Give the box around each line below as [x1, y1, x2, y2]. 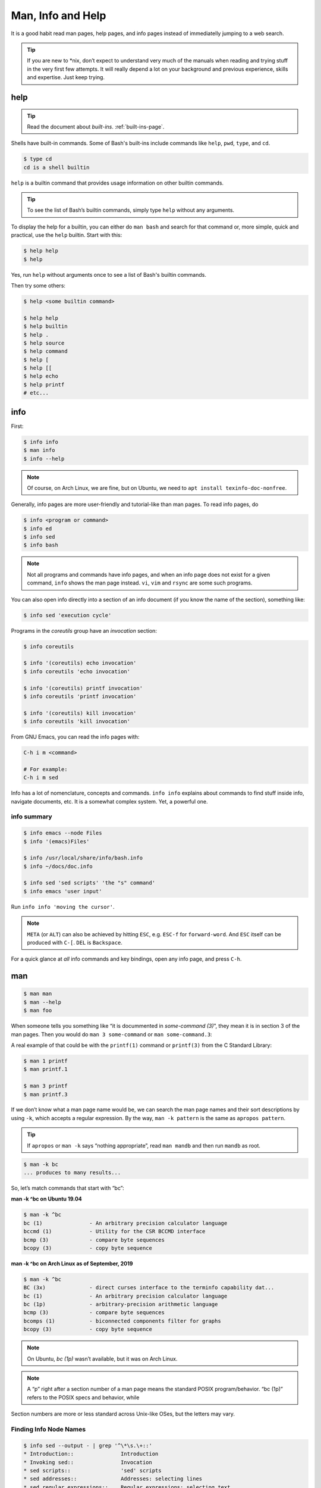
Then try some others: [11, 282, 65, 289]
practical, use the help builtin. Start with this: [11, 232, 122, 239]
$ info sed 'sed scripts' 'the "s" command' [23, 880, 156, 886]
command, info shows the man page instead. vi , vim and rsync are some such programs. [27, 579, 253, 586]
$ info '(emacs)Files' [23, 838, 90, 845]
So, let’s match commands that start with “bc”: [11, 1184, 124, 1192]
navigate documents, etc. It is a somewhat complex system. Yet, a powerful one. [11, 798, 208, 805]
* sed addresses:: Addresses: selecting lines [23, 1476, 203, 1482]
